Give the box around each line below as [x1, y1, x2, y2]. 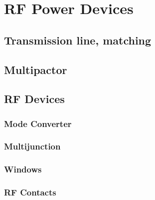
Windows [4, 163, 42, 175]
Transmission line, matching [4, 32, 152, 47]
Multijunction [4, 140, 61, 152]
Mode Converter [4, 117, 72, 129]
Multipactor [4, 61, 67, 77]
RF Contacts [4, 186, 56, 198]
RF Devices [4, 91, 65, 106]
